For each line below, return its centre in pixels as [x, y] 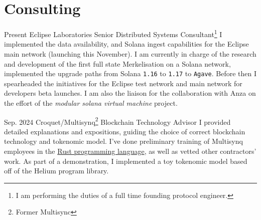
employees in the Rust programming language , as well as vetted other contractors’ [130, 151]
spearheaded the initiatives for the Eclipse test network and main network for [123, 83]
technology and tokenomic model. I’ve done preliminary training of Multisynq [123, 141]
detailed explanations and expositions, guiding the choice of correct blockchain [125, 131]
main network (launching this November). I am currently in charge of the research [130, 53]
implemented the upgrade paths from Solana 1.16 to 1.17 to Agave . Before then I [130, 73]
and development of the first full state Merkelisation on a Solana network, [117, 63]
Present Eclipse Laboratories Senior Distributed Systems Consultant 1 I [113, 33]
